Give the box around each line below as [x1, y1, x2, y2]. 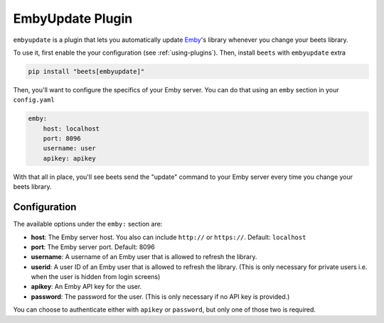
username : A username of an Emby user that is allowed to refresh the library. [31, 253, 257, 261]
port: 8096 [43, 135, 81, 143]
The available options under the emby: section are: [13, 220, 163, 229]
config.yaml [13, 96, 55, 104]
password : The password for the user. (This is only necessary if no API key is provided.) [31, 292, 290, 301]
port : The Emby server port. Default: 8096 [31, 242, 156, 251]
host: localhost [43, 124, 100, 133]
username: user [43, 144, 96, 153]
